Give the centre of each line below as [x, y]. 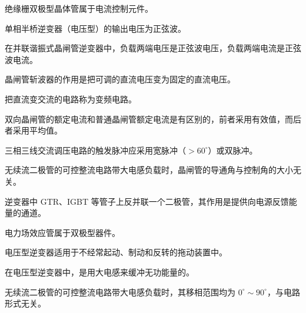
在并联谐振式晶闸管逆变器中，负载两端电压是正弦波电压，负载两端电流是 [145, 48]
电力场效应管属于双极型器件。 [62, 232]
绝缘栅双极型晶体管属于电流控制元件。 [79, 8]
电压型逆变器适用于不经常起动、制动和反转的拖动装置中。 [116, 252]
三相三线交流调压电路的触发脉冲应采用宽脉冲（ [95, 150]
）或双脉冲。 [233, 150]
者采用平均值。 [34, 130]
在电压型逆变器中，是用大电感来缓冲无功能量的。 [99, 272]
